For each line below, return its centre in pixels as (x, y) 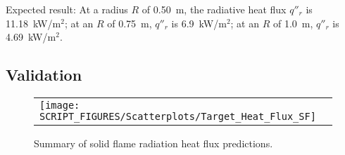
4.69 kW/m (31, 37)
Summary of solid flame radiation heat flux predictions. (153, 143)
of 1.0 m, (293, 23)
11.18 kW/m (33, 23)
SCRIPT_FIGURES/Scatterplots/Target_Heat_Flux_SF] (178, 116)
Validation (44, 75)
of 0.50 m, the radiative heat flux (214, 9)
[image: (60, 105)
